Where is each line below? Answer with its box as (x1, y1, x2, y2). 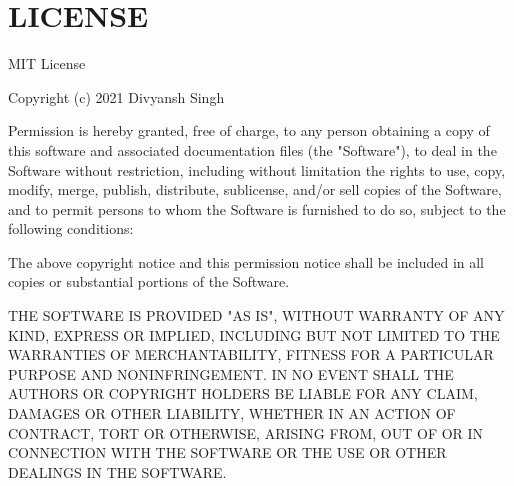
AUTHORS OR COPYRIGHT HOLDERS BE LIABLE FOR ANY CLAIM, (8, 383, 478, 404)
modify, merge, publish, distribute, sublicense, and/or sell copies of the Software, (8, 179, 502, 200)
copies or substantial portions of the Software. (8, 271, 290, 292)
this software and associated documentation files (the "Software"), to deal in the (8, 139, 497, 160)
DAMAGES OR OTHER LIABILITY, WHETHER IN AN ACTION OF (8, 403, 456, 424)
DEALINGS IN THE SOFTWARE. (8, 461, 227, 482)
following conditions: (8, 218, 134, 239)
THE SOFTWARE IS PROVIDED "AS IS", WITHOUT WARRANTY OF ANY (8, 305, 505, 326)
